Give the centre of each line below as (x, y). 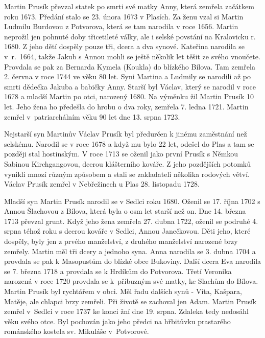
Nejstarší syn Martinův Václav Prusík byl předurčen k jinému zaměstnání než (126, 134)
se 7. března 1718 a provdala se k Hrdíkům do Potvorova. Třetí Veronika (118, 271)
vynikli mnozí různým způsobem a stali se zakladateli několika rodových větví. (127, 174)
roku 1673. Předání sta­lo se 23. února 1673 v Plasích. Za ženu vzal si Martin (124, 16)
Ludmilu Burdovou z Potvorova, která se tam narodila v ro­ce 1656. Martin (121, 26)
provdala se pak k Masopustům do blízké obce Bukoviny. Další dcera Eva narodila (133, 261)
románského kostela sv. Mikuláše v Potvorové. (77, 331)
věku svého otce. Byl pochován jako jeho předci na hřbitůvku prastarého (117, 321)
